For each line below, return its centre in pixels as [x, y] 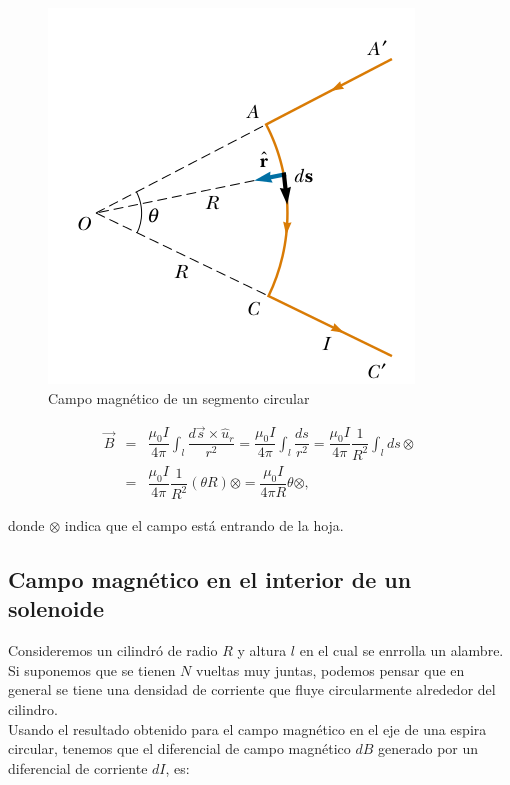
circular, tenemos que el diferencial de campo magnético [179, 748]
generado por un [428, 748]
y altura [262, 650]
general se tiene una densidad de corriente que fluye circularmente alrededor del [252, 689]
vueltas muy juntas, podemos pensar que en [330, 669]
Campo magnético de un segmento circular [179, 397]
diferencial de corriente [78, 767]
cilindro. [33, 709]
